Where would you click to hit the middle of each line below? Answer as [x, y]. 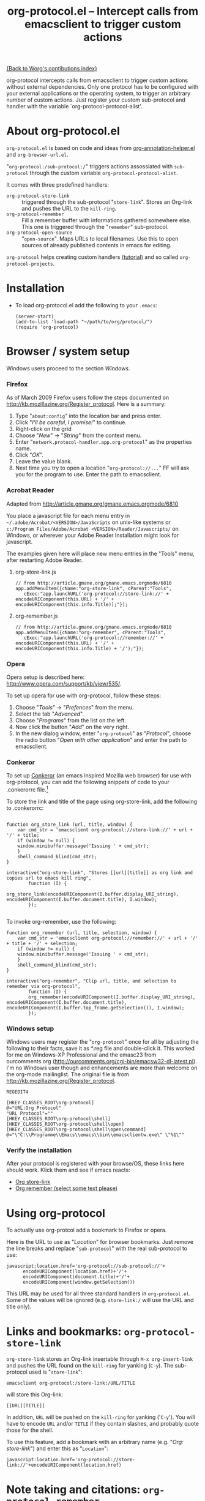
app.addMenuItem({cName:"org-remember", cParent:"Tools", [91, 632]
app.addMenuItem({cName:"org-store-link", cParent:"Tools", [93, 588]
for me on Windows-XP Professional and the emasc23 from [81, 1055]
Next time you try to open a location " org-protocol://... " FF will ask [102, 468]
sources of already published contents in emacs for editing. [97, 245]
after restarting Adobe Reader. [45, 560]
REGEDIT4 [17, 1092]
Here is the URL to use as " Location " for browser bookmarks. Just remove [100, 1242]
